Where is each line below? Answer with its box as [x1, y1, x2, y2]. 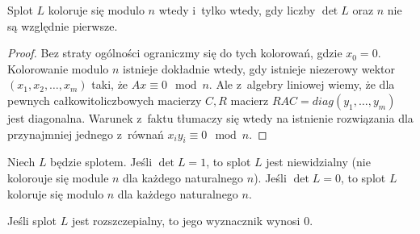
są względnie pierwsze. [7, 17, 118, 34]
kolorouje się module [7, 169, 109, 186]
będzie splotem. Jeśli [50, 153, 153, 170]
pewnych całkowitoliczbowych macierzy [7, 91, 202, 108]
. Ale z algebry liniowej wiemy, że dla [208, 76, 395, 93]
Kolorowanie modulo [7, 60, 109, 77]
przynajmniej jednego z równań [7, 125, 164, 142]
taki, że [91, 76, 128, 93]
